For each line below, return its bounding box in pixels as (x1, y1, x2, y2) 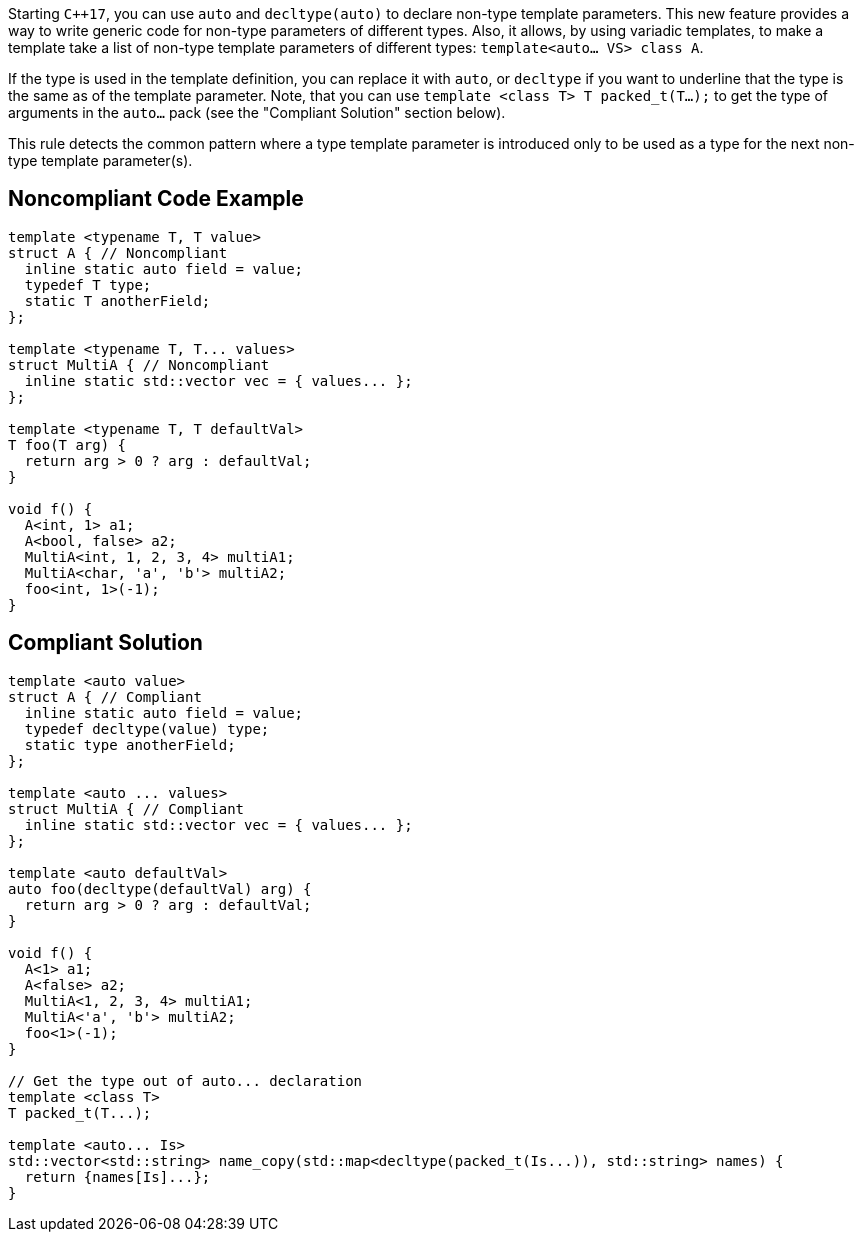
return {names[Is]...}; (24, 1168, 211, 1185)
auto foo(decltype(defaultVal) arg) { (8, 880, 312, 897)
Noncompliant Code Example (8, 186, 304, 212)
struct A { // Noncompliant (8, 244, 228, 261)
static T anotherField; (24, 292, 211, 309)
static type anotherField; (24, 736, 236, 753)
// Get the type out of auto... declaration (8, 1072, 363, 1089)
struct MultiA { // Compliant (8, 800, 245, 817)
